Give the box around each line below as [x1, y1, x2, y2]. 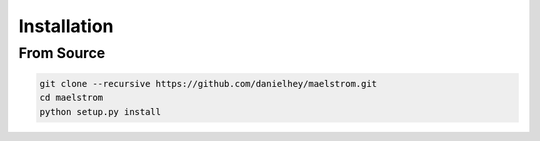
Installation [18, 15, 114, 37]
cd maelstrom [39, 92, 104, 104]
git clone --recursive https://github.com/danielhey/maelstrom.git [39, 78, 378, 89]
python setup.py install [39, 106, 162, 117]
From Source [18, 44, 106, 62]
